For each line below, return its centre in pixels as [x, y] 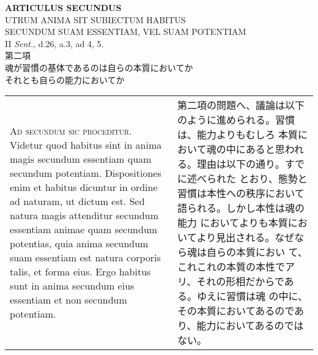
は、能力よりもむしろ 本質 [238, 135]
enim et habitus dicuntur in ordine [84, 187]
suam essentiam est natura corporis [85, 258]
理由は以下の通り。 [241, 164]
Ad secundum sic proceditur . [71, 131]
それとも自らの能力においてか [65, 79]
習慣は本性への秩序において [241, 193]
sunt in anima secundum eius [72, 286]
